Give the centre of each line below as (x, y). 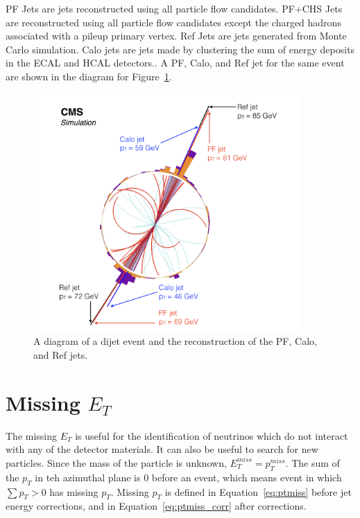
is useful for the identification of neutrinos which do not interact (212, 435)
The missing (32, 435)
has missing (74, 491)
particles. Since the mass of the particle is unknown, (116, 462)
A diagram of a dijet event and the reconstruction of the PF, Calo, (175, 341)
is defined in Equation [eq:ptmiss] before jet (258, 491)
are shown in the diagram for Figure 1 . (89, 76)
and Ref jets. (61, 355)
